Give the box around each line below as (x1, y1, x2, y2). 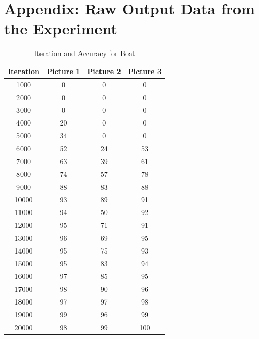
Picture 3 (128, 65, 162, 76)
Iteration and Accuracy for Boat (34, 48, 135, 59)
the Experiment (4, 18, 117, 39)
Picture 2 (87, 65, 121, 76)
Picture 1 (46, 65, 81, 76)
